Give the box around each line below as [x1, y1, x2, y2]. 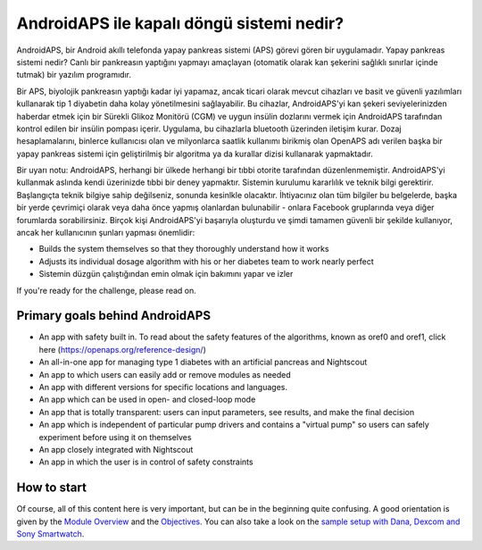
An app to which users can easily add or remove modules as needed [38, 369, 292, 379]
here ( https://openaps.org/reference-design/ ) [38, 344, 207, 354]
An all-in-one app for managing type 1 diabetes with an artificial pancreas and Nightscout [38, 357, 368, 368]
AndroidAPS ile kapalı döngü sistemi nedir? [16, 13, 344, 33]
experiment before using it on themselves [38, 431, 192, 442]
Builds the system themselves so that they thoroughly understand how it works [38, 244, 329, 254]
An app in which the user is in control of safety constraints [38, 456, 253, 468]
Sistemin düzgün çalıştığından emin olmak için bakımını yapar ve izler [38, 269, 294, 279]
